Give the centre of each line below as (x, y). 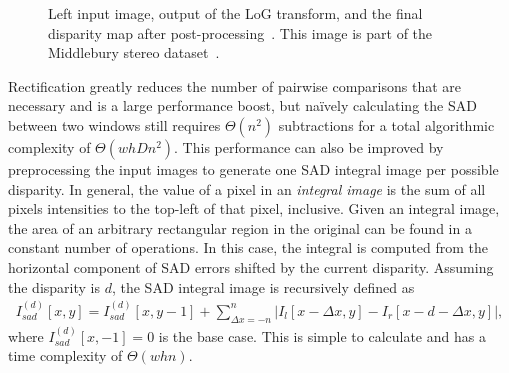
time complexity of (65, 355)
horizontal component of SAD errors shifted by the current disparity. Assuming (251, 266)
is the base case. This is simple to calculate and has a (322, 335)
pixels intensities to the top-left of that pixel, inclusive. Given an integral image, (254, 208)
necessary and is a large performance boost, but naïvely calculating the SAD (242, 105)
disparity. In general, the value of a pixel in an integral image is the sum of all (247, 188)
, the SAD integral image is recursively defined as (263, 286)
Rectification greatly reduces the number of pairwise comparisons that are (234, 85)
